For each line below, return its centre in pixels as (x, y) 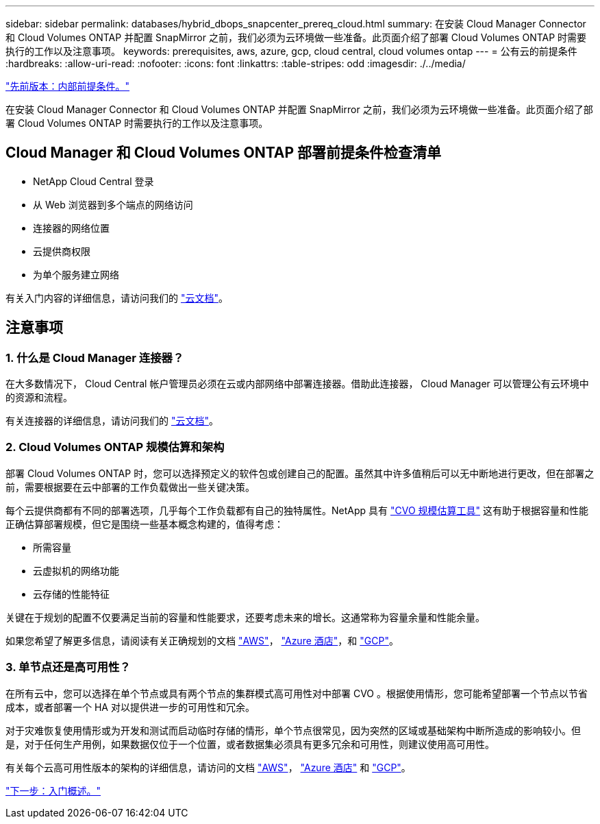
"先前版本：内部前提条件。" (68, 86)
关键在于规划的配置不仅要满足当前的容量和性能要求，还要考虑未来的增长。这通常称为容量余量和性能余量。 (245, 617)
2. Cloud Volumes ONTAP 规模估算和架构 (115, 447)
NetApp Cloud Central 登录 (93, 181)
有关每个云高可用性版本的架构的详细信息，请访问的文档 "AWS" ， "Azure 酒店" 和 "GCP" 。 (208, 767)
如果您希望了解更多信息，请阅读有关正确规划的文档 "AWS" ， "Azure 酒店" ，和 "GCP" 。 (202, 640)
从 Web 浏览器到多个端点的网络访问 (113, 204)
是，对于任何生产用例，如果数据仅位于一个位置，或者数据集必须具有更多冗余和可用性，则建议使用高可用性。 (250, 744)
